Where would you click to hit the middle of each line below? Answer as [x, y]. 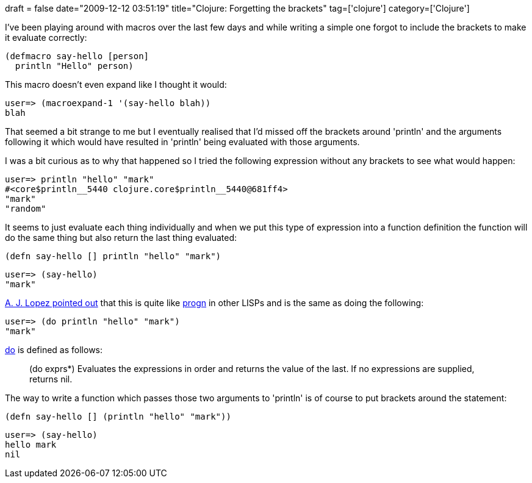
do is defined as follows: [54, 350]
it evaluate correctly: [46, 38]
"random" [26, 209]
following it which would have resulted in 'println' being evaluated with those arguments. [182, 142]
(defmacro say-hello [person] [77, 56]
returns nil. [51, 379]
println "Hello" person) [74, 66]
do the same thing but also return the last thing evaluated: [121, 238]
